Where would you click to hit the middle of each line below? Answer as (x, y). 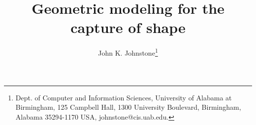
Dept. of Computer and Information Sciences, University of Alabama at (124, 97)
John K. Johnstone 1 (128, 52)
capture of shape (128, 27)
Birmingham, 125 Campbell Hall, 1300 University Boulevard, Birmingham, (128, 107)
